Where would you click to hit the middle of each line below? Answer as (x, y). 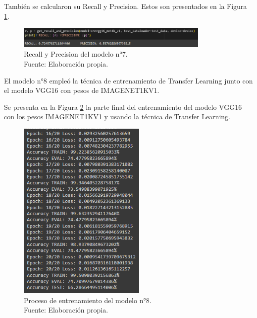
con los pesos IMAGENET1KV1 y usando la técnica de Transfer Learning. (117, 117)
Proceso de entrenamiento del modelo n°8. (88, 300)
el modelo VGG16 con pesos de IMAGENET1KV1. (82, 90)
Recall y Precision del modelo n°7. (76, 54)
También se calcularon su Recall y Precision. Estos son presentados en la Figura (126, 6)
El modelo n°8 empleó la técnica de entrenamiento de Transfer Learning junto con (128, 80)
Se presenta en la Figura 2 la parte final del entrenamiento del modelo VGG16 (123, 107)
